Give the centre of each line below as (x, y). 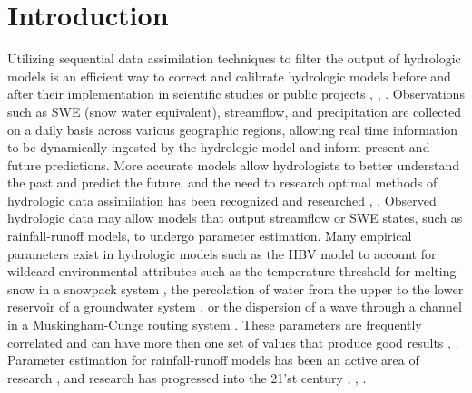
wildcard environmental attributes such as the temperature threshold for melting (232, 271)
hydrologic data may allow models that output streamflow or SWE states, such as (235, 218)
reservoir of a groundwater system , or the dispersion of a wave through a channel (235, 307)
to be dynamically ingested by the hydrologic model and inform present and (219, 147)
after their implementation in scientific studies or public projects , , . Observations (236, 94)
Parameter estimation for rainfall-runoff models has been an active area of (213, 360)
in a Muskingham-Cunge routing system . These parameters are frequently (215, 325)
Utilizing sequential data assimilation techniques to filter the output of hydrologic (234, 58)
